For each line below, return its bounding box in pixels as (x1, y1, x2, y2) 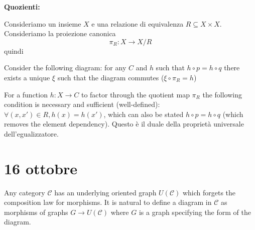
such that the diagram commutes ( (57, 72, 164, 82)
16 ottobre (4, 158, 78, 178)
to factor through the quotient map (81, 89, 190, 99)
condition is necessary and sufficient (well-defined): (4, 99, 160, 109)
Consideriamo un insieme (4, 18, 81, 29)
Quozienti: (4, 2, 40, 12)
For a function (4, 89, 48, 99)
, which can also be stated (103, 108, 184, 119)
